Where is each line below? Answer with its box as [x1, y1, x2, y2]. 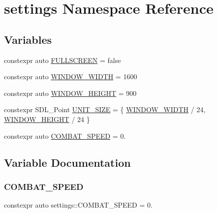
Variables [4, 31, 52, 47]
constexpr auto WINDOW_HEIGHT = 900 [4, 88, 137, 98]
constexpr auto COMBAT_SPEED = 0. [4, 130, 126, 141]
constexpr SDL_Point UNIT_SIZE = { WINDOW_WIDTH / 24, [4, 104, 206, 115]
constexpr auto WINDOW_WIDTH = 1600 [4, 71, 137, 82]
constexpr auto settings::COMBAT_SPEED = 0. [4, 200, 153, 210]
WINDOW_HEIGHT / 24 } [4, 114, 90, 124]
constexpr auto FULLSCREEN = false [4, 55, 121, 65]
